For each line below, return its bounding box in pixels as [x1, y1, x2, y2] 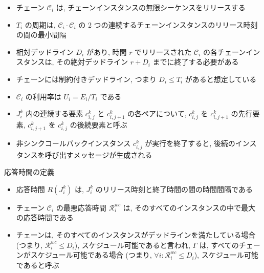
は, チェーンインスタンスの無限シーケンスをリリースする [56, 2, 246, 12]
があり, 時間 [86, 46, 127, 57]
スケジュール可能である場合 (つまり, [30, 249, 152, 260]
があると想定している [185, 73, 257, 84]
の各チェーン [203, 46, 246, 57]
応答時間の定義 [4, 166, 54, 177]
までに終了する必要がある [152, 56, 239, 67]
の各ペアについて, [127, 108, 187, 119]
